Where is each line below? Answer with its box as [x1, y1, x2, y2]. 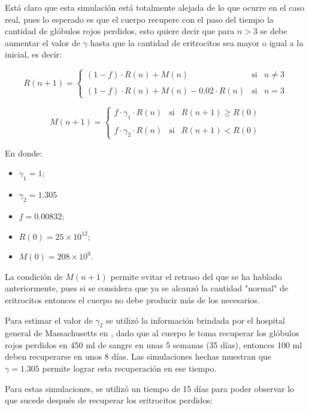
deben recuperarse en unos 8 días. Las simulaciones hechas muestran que [5, 350, 272, 363]
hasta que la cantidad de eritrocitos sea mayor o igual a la [90, 36, 304, 49]
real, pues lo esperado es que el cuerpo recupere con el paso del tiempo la [5, 13, 274, 25]
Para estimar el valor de [5, 313, 93, 326]
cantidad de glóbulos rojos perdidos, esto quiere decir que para [5, 25, 235, 37]
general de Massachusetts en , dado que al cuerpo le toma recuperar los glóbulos [5, 327, 299, 339]
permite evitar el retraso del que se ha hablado [110, 270, 282, 282]
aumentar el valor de [5, 36, 81, 49]
